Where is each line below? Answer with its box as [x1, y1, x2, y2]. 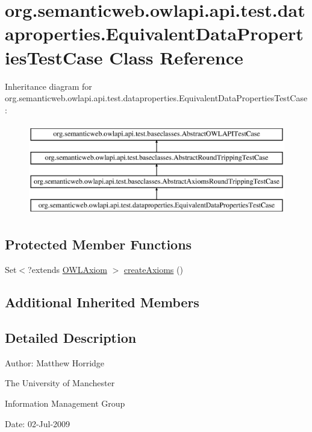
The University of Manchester [5, 377, 115, 389]
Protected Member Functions [5, 235, 192, 254]
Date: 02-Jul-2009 [5, 417, 70, 430]
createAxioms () [123, 263, 183, 276]
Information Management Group [5, 397, 125, 410]
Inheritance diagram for [5, 80, 92, 92]
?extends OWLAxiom [28, 263, 107, 276]
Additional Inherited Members [5, 293, 199, 311]
